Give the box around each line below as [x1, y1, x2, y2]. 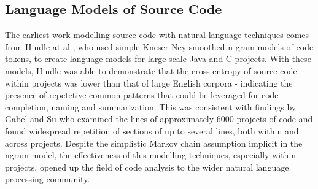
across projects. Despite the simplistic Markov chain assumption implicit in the [5, 136, 303, 149]
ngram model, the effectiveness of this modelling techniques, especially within [5, 148, 297, 161]
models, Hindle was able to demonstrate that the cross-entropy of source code [5, 64, 297, 77]
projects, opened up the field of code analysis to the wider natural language [5, 160, 289, 173]
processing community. [5, 172, 90, 185]
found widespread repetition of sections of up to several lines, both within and [5, 124, 299, 137]
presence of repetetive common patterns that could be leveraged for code [5, 88, 279, 101]
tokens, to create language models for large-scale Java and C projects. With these [5, 52, 311, 65]
